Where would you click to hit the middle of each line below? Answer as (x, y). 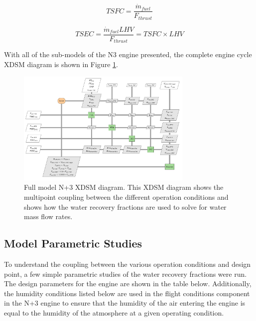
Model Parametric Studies (73, 243)
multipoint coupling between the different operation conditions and (126, 197)
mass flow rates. (48, 216)
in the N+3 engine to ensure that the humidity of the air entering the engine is (125, 303)
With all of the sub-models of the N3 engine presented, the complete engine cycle (128, 54)
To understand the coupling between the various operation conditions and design (128, 264)
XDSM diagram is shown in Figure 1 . (61, 64)
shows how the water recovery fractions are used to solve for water (125, 206)
